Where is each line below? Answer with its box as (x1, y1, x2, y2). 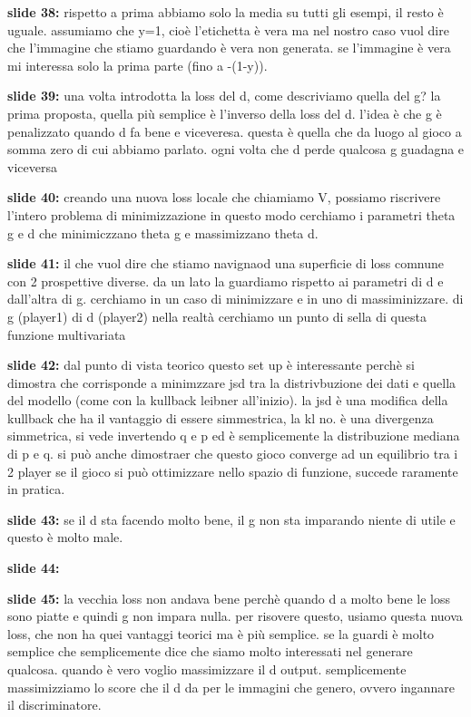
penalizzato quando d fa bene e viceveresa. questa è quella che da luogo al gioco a (7, 121, 462, 140)
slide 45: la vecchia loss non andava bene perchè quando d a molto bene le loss (7, 588, 450, 607)
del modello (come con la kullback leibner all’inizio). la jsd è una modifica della (7, 391, 448, 410)
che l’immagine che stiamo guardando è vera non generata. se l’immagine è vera (7, 38, 451, 57)
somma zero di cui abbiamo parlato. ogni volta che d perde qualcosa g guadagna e (7, 140, 465, 159)
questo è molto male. (7, 528, 123, 547)
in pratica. (7, 480, 65, 499)
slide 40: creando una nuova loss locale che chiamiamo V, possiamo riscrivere (7, 188, 441, 207)
